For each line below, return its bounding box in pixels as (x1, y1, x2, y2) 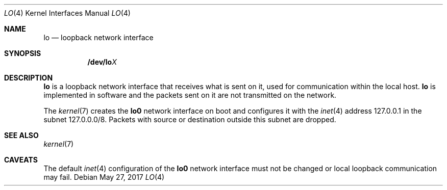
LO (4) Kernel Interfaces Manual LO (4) (4, 9, 131, 17)
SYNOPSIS (4, 49, 41, 58)
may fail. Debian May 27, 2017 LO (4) (43, 173, 165, 181)
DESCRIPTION (4, 73, 53, 82)
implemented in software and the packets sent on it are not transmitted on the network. (43, 91, 337, 99)
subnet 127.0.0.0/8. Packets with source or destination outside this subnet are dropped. (43, 115, 336, 124)
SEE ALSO (4, 131, 39, 140)
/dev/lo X (87, 58, 117, 66)
